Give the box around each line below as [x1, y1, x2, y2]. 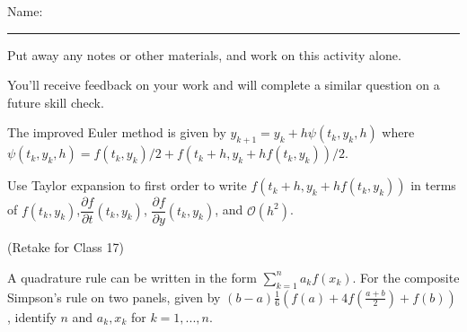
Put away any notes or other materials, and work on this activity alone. [7, 45, 401, 64]
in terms [410, 176, 456, 195]
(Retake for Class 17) [7, 238, 124, 257]
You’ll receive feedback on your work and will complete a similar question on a [7, 75, 440, 94]
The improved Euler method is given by [7, 123, 226, 142]
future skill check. [7, 92, 104, 111]
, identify [7, 307, 57, 326]
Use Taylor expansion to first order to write [7, 176, 247, 195]
